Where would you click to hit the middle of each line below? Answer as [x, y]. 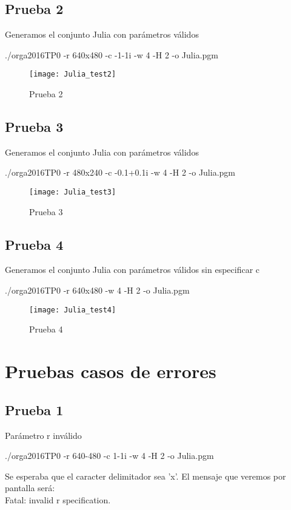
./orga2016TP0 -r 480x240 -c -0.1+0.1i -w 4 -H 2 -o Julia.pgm [120, 172]
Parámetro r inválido [43, 435]
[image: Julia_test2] [73, 74]
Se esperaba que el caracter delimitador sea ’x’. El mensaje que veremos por [145, 476]
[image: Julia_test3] [73, 192]
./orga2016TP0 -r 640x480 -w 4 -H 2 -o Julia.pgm [97, 290]
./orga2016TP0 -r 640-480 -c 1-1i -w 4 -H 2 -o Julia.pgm [109, 456]
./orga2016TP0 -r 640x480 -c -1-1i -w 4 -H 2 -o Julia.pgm [112, 54]
